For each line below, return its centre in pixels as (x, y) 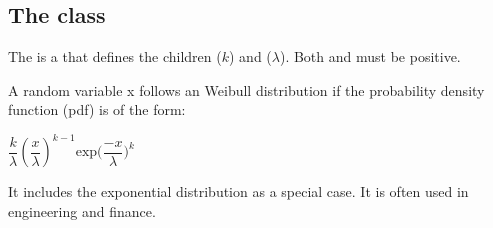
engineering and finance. (82, 211)
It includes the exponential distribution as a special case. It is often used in (238, 191)
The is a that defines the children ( (115, 56)
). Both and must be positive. (370, 56)
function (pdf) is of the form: (97, 109)
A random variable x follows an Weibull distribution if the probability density (246, 89)
